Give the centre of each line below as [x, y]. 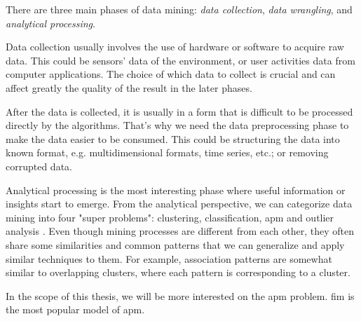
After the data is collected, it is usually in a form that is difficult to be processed [179, 111]
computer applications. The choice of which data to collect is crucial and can [171, 74]
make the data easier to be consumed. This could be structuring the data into [173, 138]
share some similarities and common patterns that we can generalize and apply [175, 244]
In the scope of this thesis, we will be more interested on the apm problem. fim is [180, 295]
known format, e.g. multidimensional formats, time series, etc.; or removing [167, 152]
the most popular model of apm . [75, 309]
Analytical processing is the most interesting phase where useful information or [176, 190]
